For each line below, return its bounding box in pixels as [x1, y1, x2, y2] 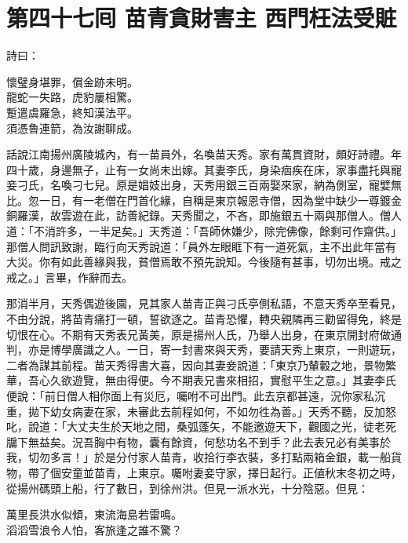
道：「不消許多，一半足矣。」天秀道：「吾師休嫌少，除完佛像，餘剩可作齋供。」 [6, 223, 402, 239]
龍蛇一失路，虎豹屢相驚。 [6, 89, 138, 105]
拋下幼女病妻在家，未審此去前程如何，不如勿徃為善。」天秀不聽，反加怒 [27, 403, 396, 419]
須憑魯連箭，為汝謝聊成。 [6, 119, 138, 136]
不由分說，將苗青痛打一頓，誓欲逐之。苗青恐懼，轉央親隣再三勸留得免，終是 [6, 311, 402, 327]
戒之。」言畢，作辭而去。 [6, 268, 133, 285]
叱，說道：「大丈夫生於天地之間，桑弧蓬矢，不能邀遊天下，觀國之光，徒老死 [6, 418, 396, 435]
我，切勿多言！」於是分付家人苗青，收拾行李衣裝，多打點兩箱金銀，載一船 [6, 449, 391, 465]
